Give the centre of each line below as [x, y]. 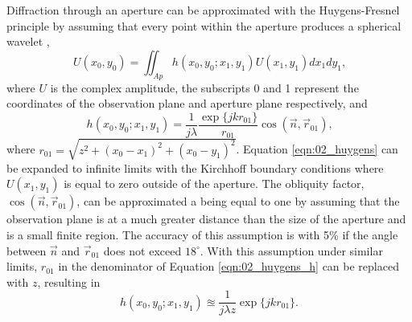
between [27, 250]
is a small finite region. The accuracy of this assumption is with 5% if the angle [202, 235]
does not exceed [142, 250]
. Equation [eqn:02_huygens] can [317, 149]
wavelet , [28, 41]
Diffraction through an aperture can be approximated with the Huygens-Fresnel [203, 10]
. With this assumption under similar [291, 250]
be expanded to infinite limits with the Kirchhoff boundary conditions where [195, 167]
